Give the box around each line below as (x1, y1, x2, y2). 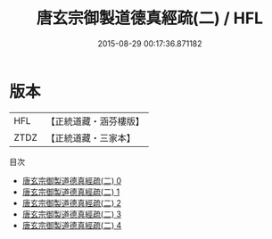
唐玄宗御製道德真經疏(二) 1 (21, 186, 120, 197)
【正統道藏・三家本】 (45, 131, 136, 144)
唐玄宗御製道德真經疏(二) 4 (21, 219, 122, 230)
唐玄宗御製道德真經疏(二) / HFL (36, 8, 264, 29)
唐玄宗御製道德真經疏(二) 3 (21, 209, 122, 219)
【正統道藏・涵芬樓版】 (45, 115, 145, 128)
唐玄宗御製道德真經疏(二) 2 (21, 197, 122, 208)
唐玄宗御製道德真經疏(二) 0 (21, 175, 122, 185)
